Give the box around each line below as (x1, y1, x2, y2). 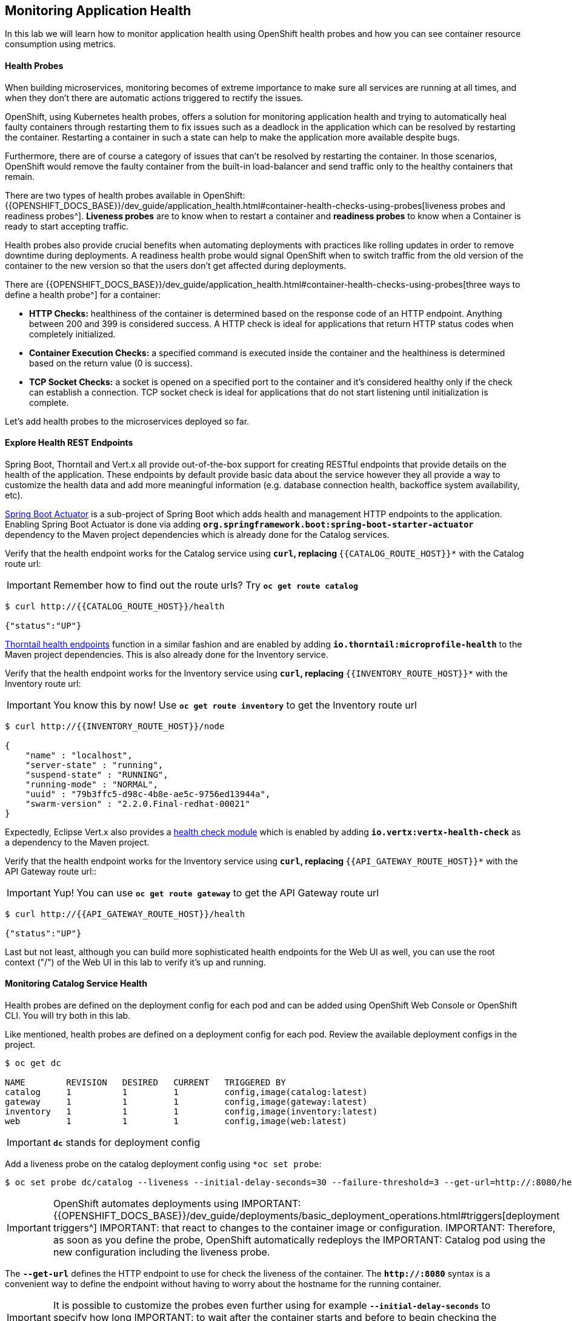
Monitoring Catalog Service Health (5, 978, 147, 989)
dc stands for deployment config (53, 1136, 201, 1149)
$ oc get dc (5, 1058, 61, 1068)
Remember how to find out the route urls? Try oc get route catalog (53, 578, 358, 591)
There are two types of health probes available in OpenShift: (5, 190, 245, 200)
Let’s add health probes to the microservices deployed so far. (5, 416, 250, 426)
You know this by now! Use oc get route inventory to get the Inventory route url (53, 698, 417, 711)
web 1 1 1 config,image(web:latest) (5, 1116, 347, 1127)
